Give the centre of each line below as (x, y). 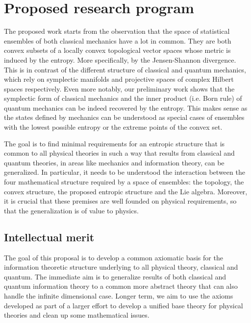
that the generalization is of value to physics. (71, 210)
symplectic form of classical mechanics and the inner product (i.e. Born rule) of (123, 98)
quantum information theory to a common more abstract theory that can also (121, 286)
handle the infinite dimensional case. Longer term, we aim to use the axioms (119, 295)
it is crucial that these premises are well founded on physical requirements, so (120, 201)
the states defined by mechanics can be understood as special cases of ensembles (124, 117)
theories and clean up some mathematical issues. (77, 315)
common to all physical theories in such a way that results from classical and (119, 153)
